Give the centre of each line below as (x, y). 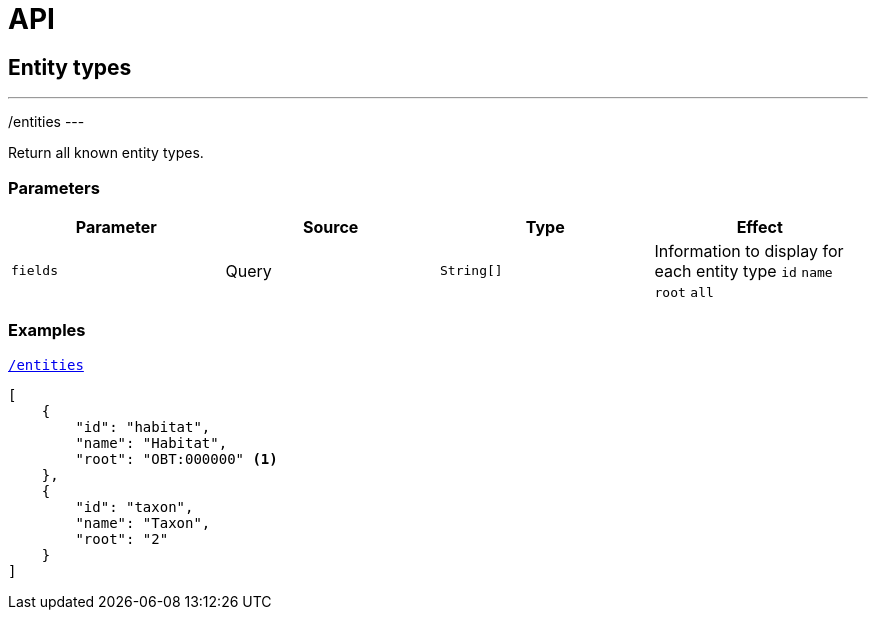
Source (331, 226)
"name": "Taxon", (143, 522)
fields (34, 271)
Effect (759, 226)
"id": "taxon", (134, 506)
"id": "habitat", (143, 426)
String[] (471, 271)
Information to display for (749, 250)
